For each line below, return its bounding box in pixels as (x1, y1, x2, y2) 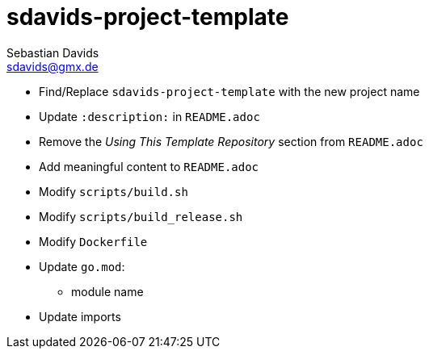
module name (71, 284, 144, 299)
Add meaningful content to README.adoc (39, 159, 259, 173)
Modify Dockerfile (39, 234, 148, 248)
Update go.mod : (39, 259, 125, 274)
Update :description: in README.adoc (39, 109, 260, 123)
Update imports (39, 309, 121, 324)
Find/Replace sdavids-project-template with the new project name (39, 84, 420, 98)
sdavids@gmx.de (6, 59, 99, 73)
